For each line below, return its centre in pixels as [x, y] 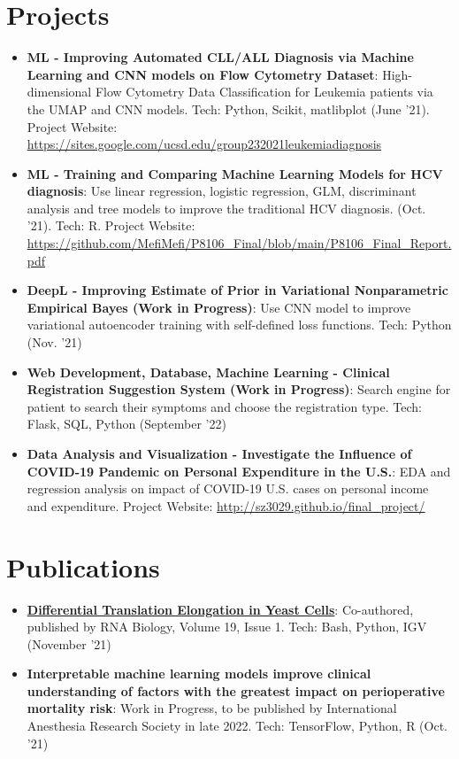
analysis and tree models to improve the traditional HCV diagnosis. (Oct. [226, 208]
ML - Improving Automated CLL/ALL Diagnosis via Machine [220, 57]
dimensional [59, 92]
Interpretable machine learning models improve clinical [199, 674]
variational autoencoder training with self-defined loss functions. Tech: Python [239, 325]
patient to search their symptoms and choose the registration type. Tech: [224, 406]
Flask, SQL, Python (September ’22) [126, 424]
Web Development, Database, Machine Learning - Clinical [208, 372]
